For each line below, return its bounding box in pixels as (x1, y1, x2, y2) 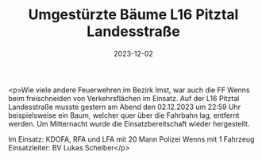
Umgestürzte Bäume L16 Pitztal (28, 6, 239, 24)
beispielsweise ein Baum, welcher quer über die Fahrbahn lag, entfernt (8, 110, 240, 120)
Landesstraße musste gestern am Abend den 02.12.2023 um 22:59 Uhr (8, 102, 241, 111)
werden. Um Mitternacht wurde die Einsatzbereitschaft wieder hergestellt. (8, 119, 250, 128)
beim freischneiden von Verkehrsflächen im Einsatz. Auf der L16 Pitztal (8, 93, 240, 103)
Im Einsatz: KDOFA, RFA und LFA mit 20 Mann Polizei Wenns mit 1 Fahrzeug (8, 134, 255, 144)
